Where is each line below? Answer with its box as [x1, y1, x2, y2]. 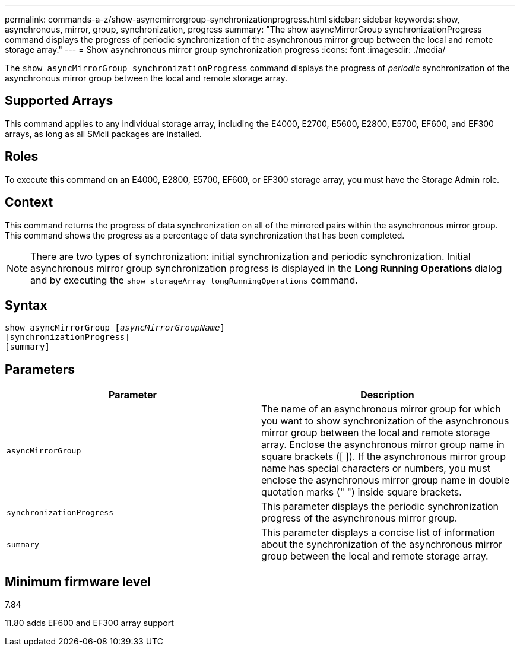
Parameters [5, 361, 75, 377]
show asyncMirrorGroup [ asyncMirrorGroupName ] [5, 323, 225, 333]
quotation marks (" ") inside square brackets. [261, 486, 462, 498]
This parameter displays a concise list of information [261, 526, 496, 539]
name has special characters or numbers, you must [261, 462, 490, 475]
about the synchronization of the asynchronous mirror [261, 538, 503, 551]
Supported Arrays [5, 93, 113, 109]
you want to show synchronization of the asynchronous [261, 415, 509, 427]
